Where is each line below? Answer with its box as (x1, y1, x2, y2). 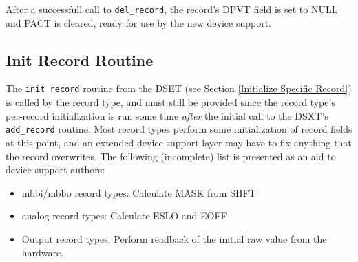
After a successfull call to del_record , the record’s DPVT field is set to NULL (6, 2, 338, 16)
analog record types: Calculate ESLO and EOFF (21, 208, 227, 223)
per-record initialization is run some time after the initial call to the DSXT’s (6, 108, 328, 122)
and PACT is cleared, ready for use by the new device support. (6, 15, 271, 30)
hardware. (21, 245, 64, 259)
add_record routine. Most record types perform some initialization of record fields (6, 122, 352, 136)
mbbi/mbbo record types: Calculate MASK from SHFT (21, 185, 256, 199)
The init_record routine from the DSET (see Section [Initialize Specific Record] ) (6, 81, 352, 96)
